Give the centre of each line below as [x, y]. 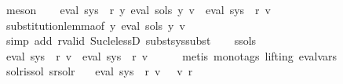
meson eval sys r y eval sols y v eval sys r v [138, 9]
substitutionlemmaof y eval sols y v [95, 25]
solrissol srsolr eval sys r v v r [99, 71]
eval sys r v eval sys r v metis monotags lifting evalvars [171, 55]
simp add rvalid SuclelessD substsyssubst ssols [131, 40]
